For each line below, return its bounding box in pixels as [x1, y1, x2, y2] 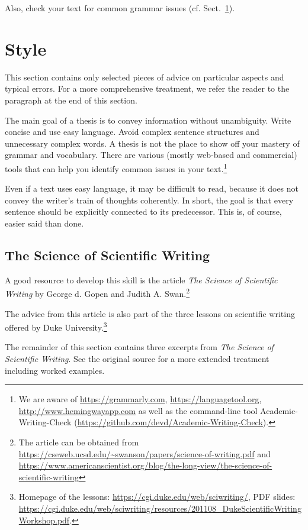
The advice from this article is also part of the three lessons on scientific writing [5, 307, 295, 319]
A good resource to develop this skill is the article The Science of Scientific [5, 273, 278, 286]
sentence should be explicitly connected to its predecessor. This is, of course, [5, 205, 282, 218]
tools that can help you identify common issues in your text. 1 [5, 160, 227, 174]
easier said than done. [5, 216, 84, 229]
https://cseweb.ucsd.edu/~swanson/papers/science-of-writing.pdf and [18, 447, 271, 460]
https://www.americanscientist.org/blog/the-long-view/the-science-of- [18, 459, 272, 471]
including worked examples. [5, 364, 105, 376]
